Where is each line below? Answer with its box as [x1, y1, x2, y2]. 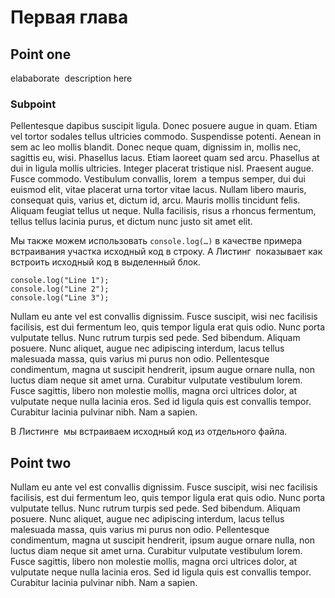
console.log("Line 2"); [10, 284, 110, 295]
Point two [10, 454, 72, 471]
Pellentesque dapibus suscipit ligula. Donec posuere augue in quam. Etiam [10, 120, 318, 132]
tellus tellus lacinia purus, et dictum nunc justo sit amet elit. [10, 216, 253, 228]
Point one [10, 46, 72, 63]
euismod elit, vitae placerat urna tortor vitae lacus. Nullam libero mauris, [10, 184, 307, 196]
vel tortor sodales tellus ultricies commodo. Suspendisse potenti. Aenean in [10, 131, 322, 143]
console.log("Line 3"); [10, 293, 110, 303]
